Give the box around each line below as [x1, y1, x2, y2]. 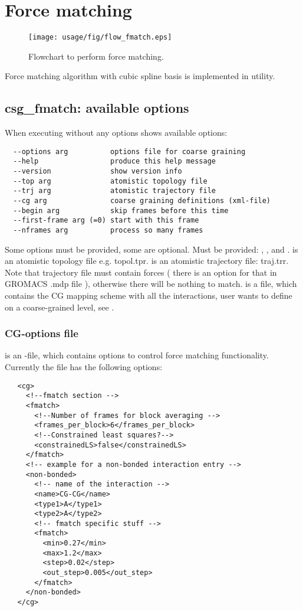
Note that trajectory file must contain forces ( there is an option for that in [5, 266, 277, 278]
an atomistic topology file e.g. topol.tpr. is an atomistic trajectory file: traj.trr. [5, 254, 289, 267]
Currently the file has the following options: [5, 361, 163, 373]
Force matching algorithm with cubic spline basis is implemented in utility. [5, 70, 275, 82]
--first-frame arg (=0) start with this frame [13, 216, 199, 225]
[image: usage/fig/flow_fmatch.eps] [28, 33, 172, 42]
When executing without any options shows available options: [5, 126, 228, 139]
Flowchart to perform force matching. [28, 50, 164, 62]
